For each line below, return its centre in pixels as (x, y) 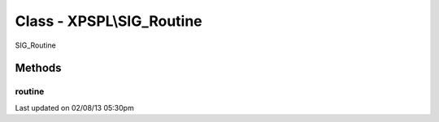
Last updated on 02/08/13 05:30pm (74, 107)
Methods (38, 68)
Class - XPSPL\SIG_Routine (109, 21)
